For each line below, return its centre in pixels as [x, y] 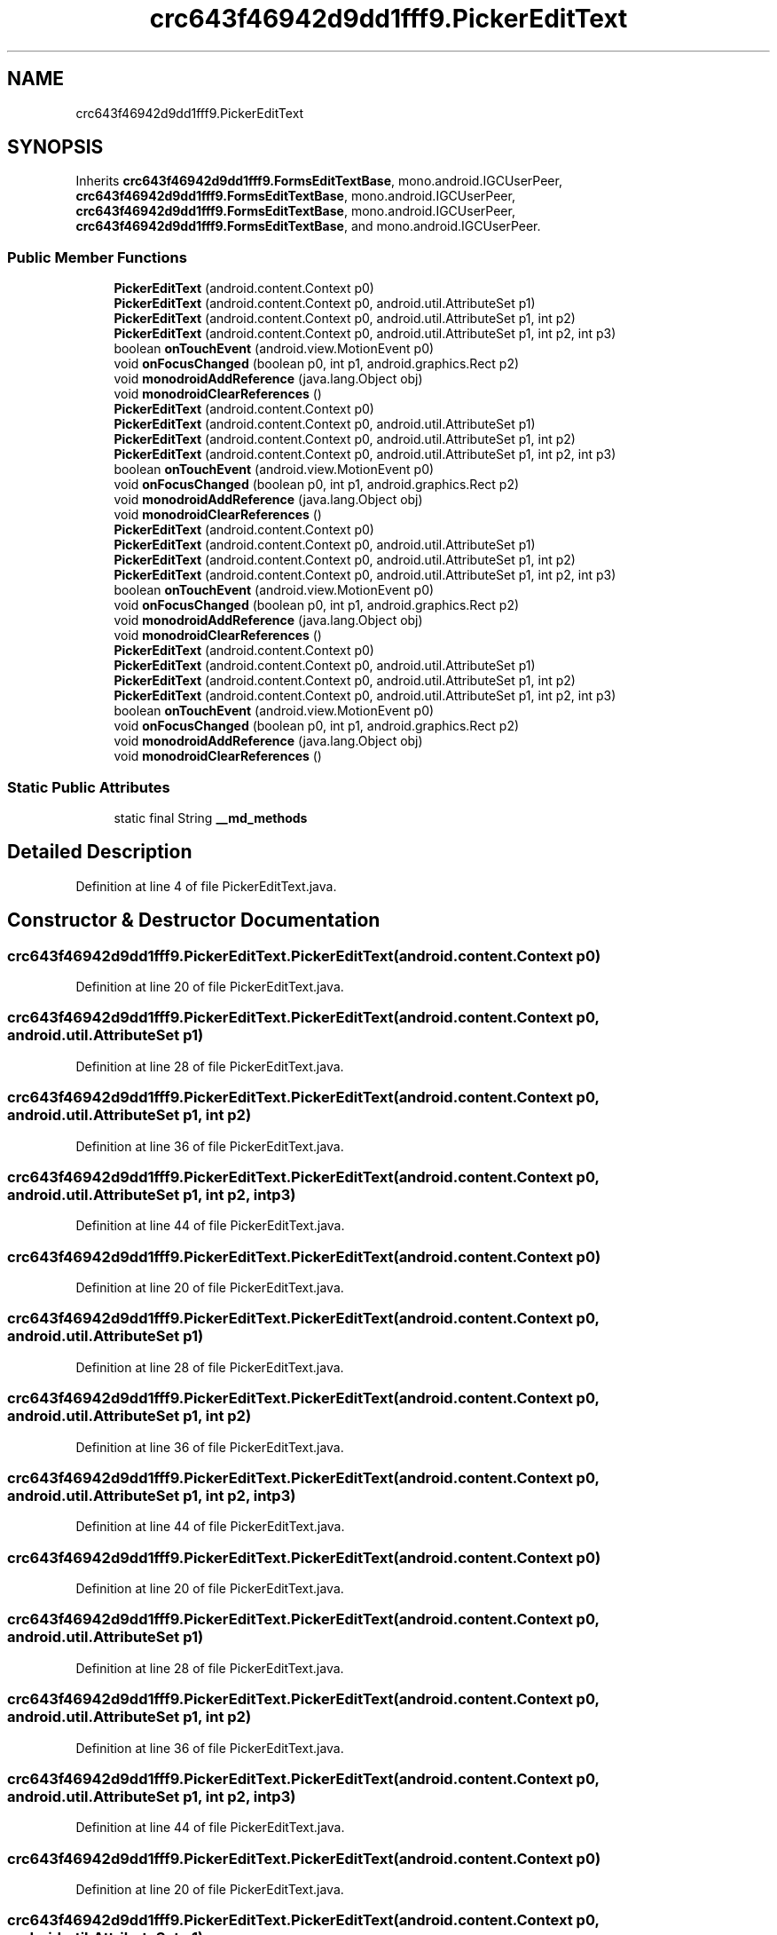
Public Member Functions [97, 257]
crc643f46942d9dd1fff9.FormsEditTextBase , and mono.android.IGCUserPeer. [308, 226]
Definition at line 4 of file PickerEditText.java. [206, 886]
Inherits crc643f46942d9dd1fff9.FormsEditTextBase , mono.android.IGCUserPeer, [319, 181]
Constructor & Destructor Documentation [194, 920]
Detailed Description [100, 852]
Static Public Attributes [89, 787]
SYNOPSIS [55, 147]
